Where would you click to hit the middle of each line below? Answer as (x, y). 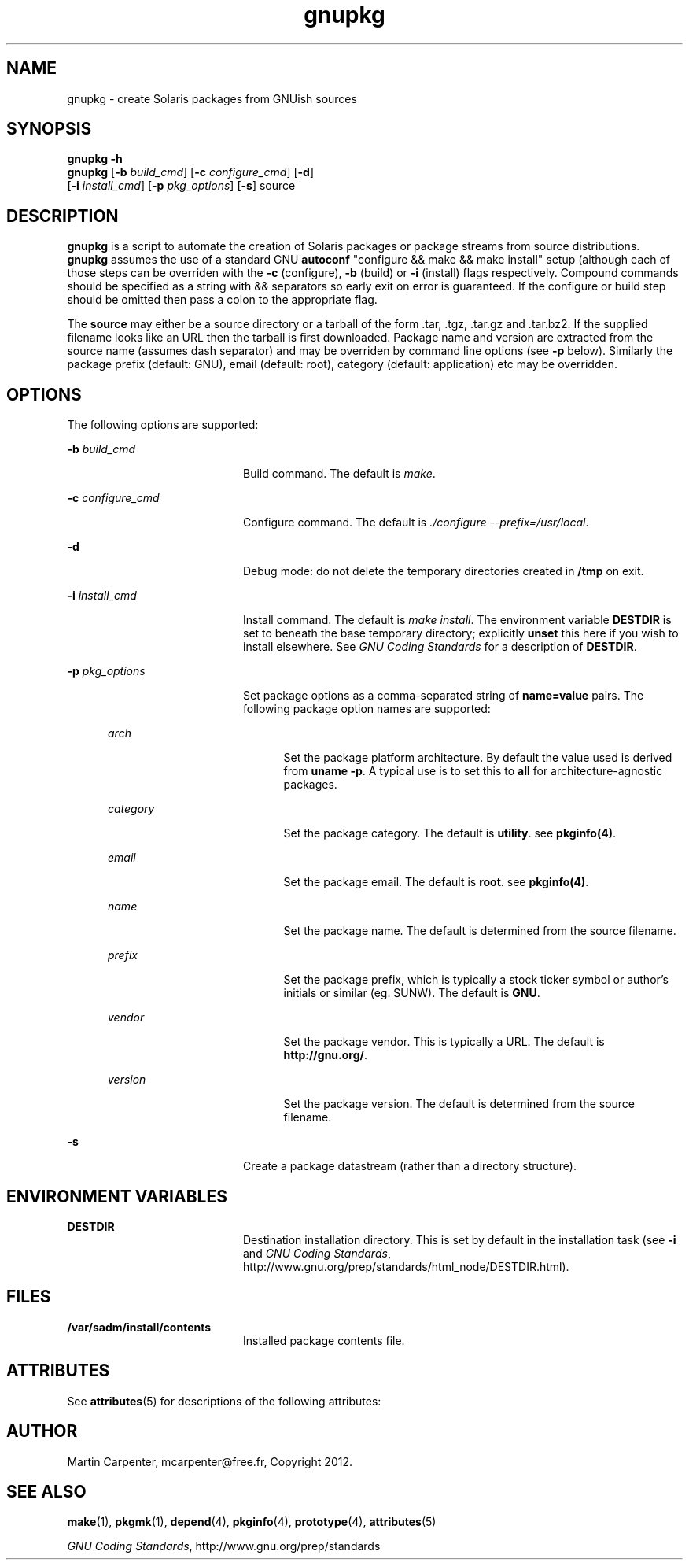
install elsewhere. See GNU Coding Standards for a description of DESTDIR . (440, 647)
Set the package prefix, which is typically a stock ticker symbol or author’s (476, 980)
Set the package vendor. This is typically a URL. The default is (444, 1042)
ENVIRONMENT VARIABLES (117, 1196)
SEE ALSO (46, 1491)
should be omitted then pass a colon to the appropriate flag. (222, 300)
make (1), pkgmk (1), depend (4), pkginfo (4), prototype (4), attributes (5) (252, 1522)
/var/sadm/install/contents (139, 1327)
